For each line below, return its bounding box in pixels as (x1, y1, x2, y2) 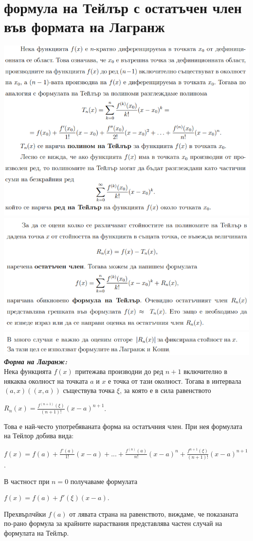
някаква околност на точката (4, 375, 88, 386)
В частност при (4, 476, 50, 486)
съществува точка (63, 385, 115, 395)
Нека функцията (4, 366, 52, 376)
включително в (183, 366, 228, 376)
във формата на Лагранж (4, 17, 165, 37)
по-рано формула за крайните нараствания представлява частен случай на (4, 518, 222, 528)
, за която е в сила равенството (120, 385, 211, 395)
